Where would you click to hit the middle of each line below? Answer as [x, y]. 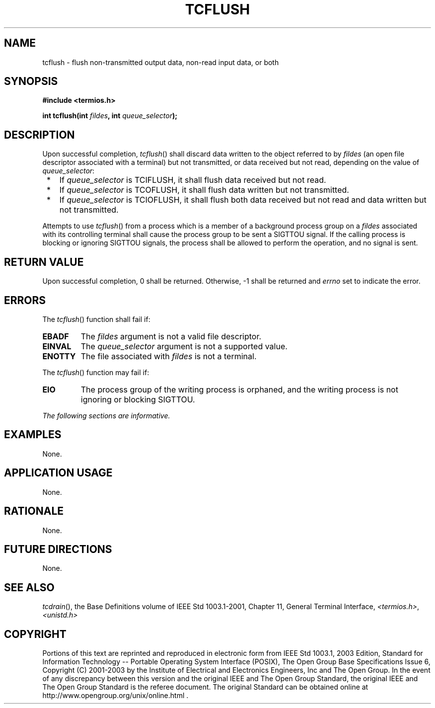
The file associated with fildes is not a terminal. [169, 356]
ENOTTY [59, 356]
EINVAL [57, 346]
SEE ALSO [29, 587]
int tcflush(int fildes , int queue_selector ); [110, 116]
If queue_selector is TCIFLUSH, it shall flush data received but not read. [193, 180]
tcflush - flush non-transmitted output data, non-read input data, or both [161, 62]
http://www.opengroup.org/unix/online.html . [115, 696]
